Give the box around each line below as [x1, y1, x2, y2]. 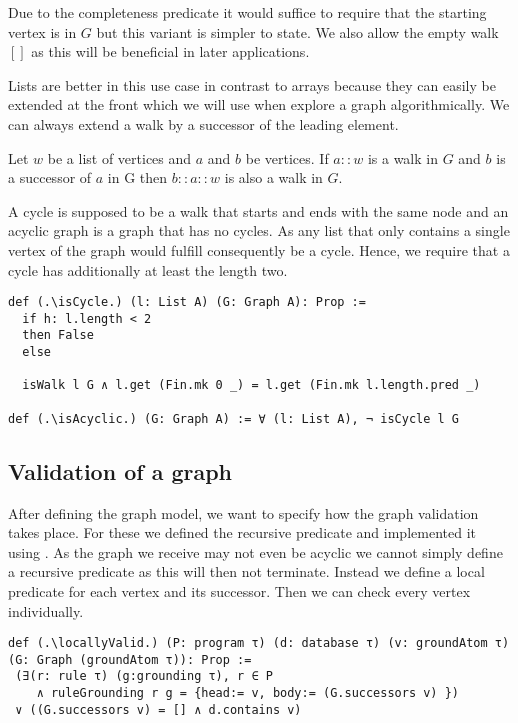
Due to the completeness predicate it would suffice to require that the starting [8, 2, 487, 22]
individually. [8, 600, 84, 621]
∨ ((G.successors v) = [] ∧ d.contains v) [15, 702, 302, 717]
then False [22, 328, 94, 343]
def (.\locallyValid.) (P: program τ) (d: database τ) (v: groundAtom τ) [8, 636, 510, 651]
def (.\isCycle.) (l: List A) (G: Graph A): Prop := [8, 295, 366, 310]
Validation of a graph [8, 455, 233, 486]
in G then [107, 167, 168, 188]
